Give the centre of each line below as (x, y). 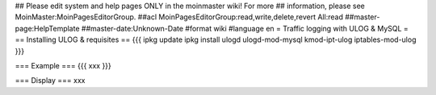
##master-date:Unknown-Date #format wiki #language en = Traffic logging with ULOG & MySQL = (245, 28)
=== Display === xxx (50, 81)
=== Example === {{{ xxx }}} (63, 65)
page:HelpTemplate (47, 28)
